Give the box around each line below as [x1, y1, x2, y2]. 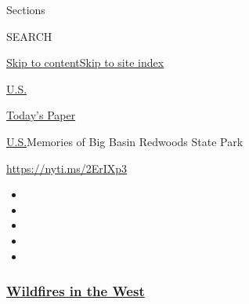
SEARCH [6, 27, 52, 44]
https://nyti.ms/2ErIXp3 [6, 159, 128, 176]
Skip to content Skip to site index [6, 54, 164, 71]
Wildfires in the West [6, 281, 145, 301]
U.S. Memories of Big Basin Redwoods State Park [6, 133, 244, 149]
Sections [6, 2, 45, 17]
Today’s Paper [6, 107, 76, 123]
